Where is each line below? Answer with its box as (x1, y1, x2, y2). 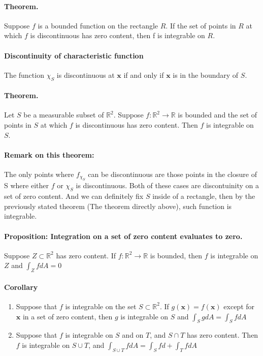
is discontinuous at (56, 69, 115, 80)
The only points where (4, 168, 74, 179)
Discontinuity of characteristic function (4, 50, 144, 61)
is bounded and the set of (178, 109, 257, 120)
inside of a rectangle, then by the (152, 191, 255, 201)
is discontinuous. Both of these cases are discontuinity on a (76, 180, 259, 191)
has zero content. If (56, 250, 116, 260)
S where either (4, 180, 49, 191)
